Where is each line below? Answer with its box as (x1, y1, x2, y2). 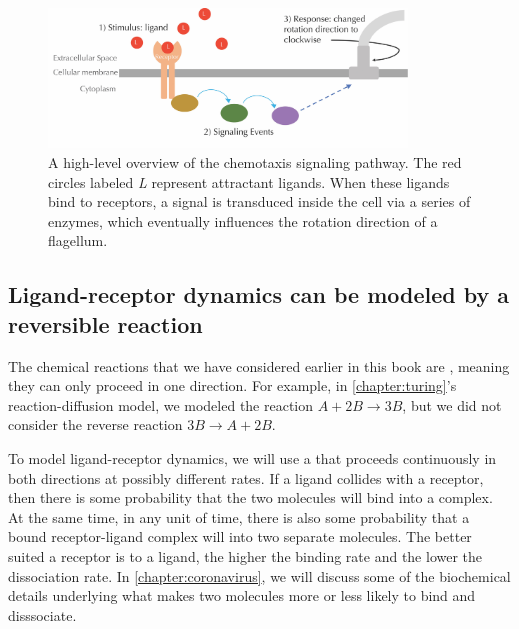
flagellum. (48, 230, 108, 251)
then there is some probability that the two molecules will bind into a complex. (8, 487, 493, 508)
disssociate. (8, 604, 77, 625)
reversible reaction (8, 308, 203, 339)
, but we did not (402, 394, 502, 415)
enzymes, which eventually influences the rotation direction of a (48, 210, 438, 231)
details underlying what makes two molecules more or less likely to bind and (8, 585, 476, 606)
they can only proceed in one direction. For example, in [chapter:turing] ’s (8, 375, 457, 396)
